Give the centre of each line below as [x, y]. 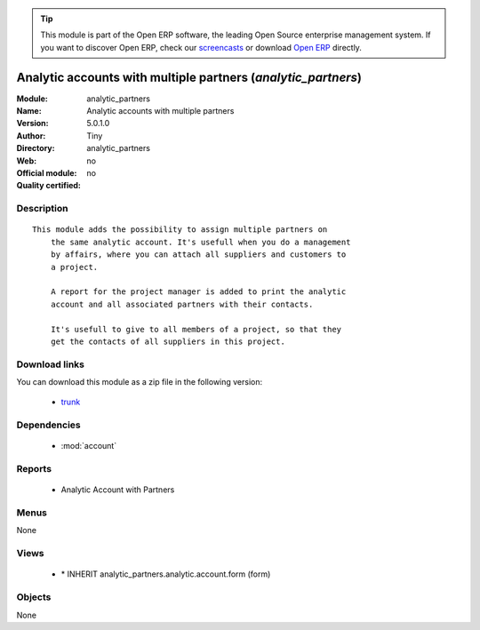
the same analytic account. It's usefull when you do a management [200, 242]
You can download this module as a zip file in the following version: [140, 382]
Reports [34, 469]
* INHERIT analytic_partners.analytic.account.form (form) [166, 574]
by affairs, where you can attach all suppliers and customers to [198, 255]
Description [42, 209]
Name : [29, 111]
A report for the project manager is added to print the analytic [198, 292]
